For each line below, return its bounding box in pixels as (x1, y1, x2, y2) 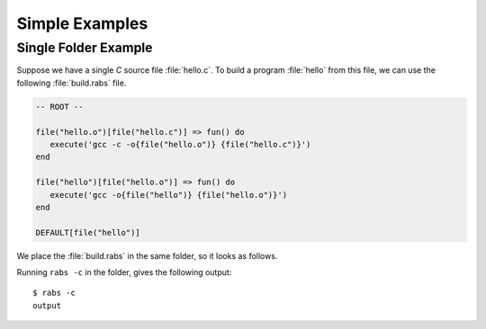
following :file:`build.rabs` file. (16, 77, 127, 88)
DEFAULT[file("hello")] (35, 227, 141, 237)
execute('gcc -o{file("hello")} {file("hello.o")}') (49, 190, 288, 200)
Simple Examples (16, 13, 148, 33)
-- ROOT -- (35, 102, 84, 111)
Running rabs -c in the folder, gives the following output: (16, 267, 232, 278)
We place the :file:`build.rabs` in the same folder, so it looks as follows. (16, 250, 278, 261)
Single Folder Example (16, 40, 153, 56)
